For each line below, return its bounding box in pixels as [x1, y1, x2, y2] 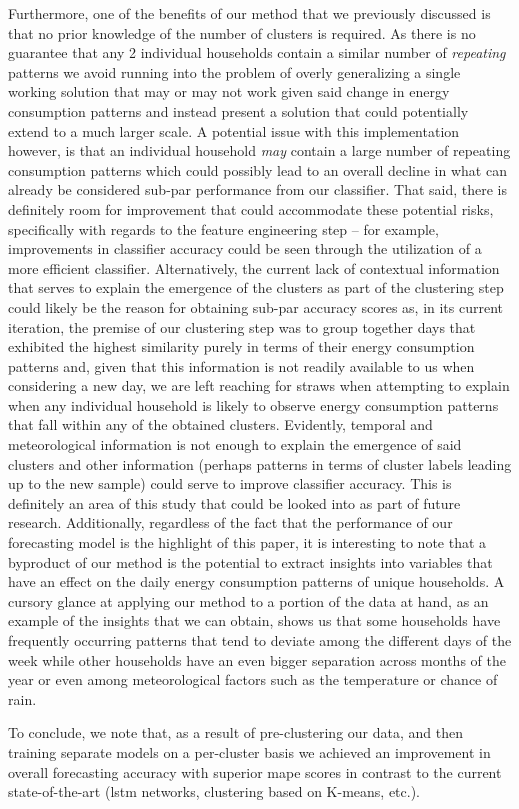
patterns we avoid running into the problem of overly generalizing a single [8, 61, 461, 82]
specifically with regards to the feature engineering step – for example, [8, 218, 439, 239]
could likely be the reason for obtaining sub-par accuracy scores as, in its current [8, 296, 504, 317]
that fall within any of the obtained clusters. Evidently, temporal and [8, 414, 433, 435]
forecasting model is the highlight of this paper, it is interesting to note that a [8, 532, 487, 553]
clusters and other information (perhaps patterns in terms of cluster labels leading [8, 453, 512, 474]
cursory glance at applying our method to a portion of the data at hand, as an [8, 590, 489, 611]
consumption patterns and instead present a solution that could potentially [8, 100, 469, 121]
